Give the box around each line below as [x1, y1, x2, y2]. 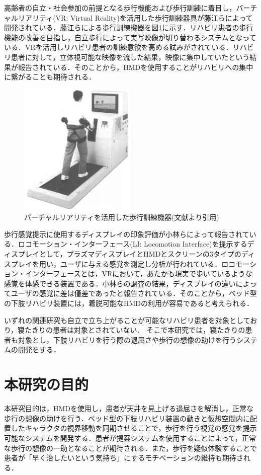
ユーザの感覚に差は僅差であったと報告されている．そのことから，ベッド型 [11, 288, 257, 298]
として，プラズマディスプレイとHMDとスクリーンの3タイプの [39, 249, 241, 259]
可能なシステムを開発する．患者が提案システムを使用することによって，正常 [4, 432, 256, 443]
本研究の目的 [4, 374, 89, 394]
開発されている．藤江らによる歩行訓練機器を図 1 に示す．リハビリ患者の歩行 [4, 22, 253, 33]
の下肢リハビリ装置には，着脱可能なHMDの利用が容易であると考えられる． [4, 298, 253, 308]
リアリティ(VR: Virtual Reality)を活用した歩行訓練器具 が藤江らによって [18, 12, 253, 23]
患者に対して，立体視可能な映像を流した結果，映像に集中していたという [11, 51, 250, 62]
